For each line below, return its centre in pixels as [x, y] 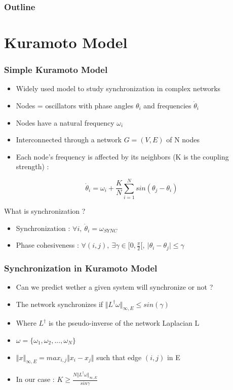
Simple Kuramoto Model [56, 70]
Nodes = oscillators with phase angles [75, 106]
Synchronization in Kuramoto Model [81, 268]
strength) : [32, 166]
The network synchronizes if [60, 304]
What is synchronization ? [45, 211]
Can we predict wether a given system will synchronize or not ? [114, 286]
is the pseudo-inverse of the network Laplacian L [124, 323]
